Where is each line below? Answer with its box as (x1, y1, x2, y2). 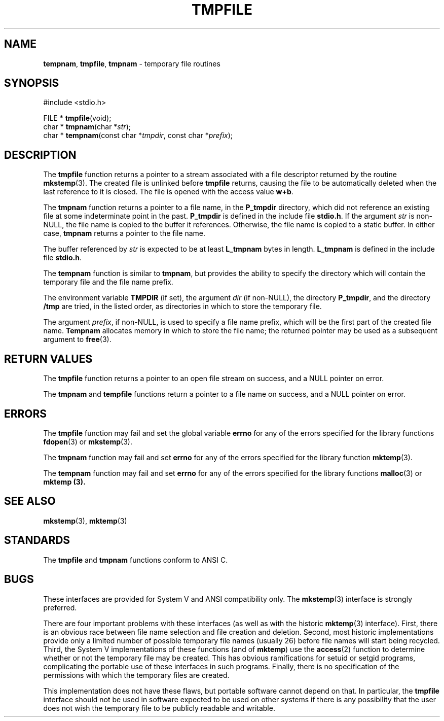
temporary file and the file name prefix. (43, 278, 173, 287)
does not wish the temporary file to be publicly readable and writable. (43, 703, 275, 712)
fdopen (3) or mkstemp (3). (43, 437, 132, 446)
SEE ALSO (4, 495, 56, 508)
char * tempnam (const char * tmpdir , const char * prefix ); (43, 131, 233, 140)
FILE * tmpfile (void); (43, 114, 112, 123)
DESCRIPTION (4, 148, 77, 161)
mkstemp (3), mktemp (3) (43, 516, 127, 525)
